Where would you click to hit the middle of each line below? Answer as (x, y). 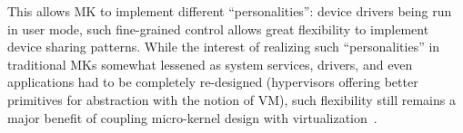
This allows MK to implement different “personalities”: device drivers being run (230, 11)
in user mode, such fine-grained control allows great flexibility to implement (218, 28)
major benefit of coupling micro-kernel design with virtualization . (192, 117)
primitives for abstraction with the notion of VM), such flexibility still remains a (231, 99)
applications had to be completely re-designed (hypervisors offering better (213, 82)
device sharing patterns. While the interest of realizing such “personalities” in (224, 47)
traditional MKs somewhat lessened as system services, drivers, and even (210, 64)
